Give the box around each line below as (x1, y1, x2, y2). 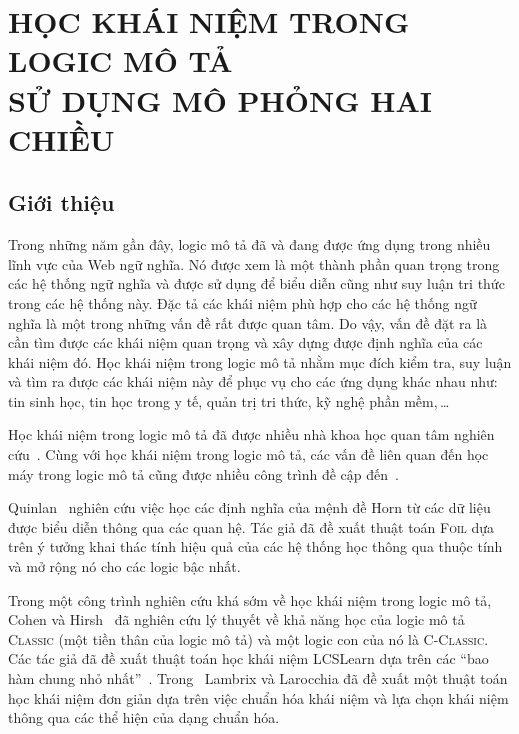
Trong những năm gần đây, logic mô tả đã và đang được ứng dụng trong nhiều (8, 234, 491, 255)
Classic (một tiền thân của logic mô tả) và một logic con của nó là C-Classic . (8, 628, 489, 649)
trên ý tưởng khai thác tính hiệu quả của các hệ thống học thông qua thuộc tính (8, 536, 503, 557)
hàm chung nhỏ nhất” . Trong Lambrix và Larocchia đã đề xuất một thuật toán (8, 668, 508, 689)
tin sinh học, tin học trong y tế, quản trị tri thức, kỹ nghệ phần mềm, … (8, 390, 450, 411)
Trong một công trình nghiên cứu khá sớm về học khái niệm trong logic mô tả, (8, 589, 492, 610)
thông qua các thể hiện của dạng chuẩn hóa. (8, 707, 280, 728)
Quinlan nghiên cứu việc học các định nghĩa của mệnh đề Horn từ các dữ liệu (8, 497, 491, 518)
